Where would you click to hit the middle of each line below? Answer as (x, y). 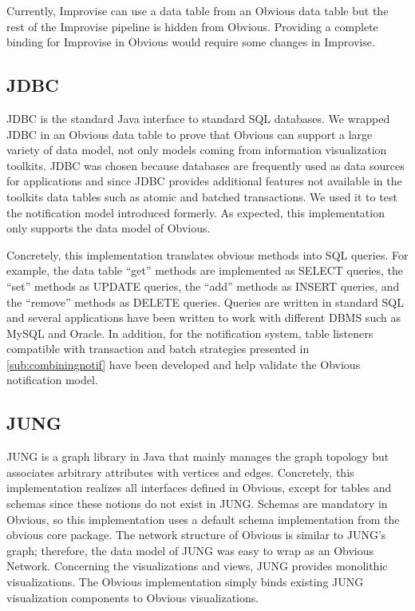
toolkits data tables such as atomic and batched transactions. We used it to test (202, 196)
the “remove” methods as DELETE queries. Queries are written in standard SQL (205, 302)
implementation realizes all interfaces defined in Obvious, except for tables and (199, 488)
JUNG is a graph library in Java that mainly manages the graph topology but (198, 456)
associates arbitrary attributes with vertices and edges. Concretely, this (180, 472)
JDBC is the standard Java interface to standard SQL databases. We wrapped (198, 118)
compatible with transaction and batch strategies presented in (158, 349)
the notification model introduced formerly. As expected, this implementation (196, 212)
